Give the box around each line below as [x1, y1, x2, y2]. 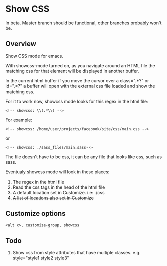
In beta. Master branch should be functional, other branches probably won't [5, 20, 162, 26]
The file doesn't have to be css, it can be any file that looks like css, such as [5, 154, 162, 160]
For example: [5, 117, 33, 123]
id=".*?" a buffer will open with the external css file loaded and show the [5, 83, 155, 89]
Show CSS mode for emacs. [5, 53, 64, 59]
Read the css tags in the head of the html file [12, 184, 105, 190]
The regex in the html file [12, 179, 64, 185]
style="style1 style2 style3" [12, 255, 69, 261]
